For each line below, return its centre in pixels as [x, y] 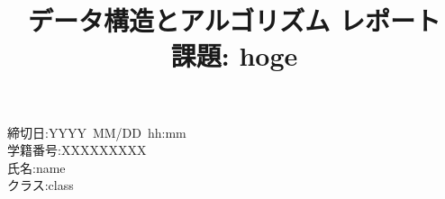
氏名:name [36, 167]
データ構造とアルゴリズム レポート [234, 20]
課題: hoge [234, 55]
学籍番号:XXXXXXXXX [77, 150]
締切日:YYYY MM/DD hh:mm [97, 132]
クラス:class [41, 185]
